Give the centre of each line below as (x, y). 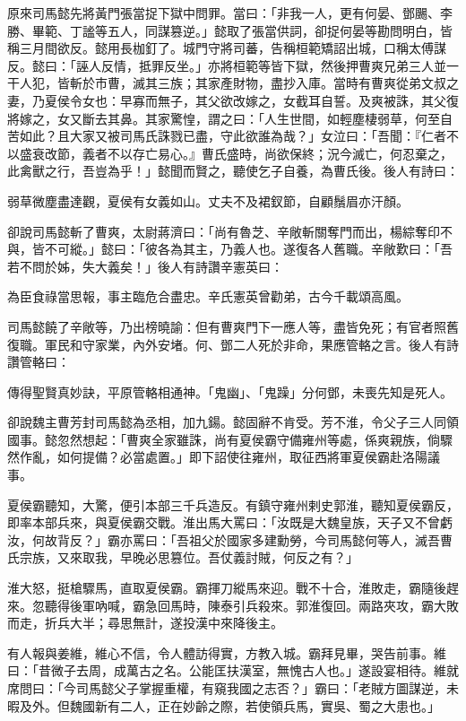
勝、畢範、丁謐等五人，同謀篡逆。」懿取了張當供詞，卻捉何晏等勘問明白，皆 (230, 30)
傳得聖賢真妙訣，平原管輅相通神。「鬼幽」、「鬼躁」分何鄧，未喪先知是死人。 (230, 391)
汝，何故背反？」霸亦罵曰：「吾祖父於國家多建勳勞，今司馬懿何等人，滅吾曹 (230, 539)
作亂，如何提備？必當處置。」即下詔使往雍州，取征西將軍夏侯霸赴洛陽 (223, 457)
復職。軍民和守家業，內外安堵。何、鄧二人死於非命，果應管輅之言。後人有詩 (233, 344)
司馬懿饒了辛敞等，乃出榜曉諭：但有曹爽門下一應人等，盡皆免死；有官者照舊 (233, 326)
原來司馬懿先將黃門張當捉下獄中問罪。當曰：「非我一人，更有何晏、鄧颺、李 (230, 13)
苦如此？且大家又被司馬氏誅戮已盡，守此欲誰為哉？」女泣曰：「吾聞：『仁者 (227, 136)
